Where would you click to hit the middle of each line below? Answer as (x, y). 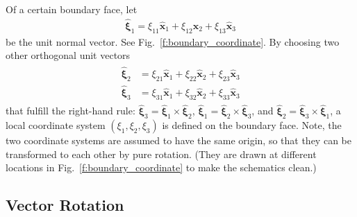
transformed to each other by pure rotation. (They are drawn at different (161, 154)
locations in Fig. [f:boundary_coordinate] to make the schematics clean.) (161, 167)
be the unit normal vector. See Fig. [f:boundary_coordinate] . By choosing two (173, 41)
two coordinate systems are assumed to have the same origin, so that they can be (178, 140)
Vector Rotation (65, 205)
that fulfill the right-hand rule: (70, 111)
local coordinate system (56, 124)
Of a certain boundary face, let (72, 9)
